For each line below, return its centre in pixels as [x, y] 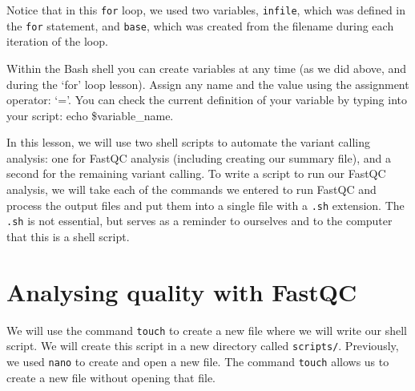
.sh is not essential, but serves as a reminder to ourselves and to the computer [199, 221]
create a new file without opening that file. [111, 377]
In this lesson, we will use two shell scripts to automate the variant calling [189, 142]
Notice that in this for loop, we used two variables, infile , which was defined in [206, 10]
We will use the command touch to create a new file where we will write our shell [207, 330]
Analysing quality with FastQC [182, 291]
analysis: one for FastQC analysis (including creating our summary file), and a [199, 157]
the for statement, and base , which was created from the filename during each [200, 25]
